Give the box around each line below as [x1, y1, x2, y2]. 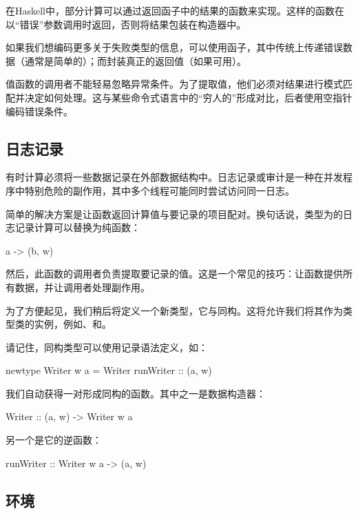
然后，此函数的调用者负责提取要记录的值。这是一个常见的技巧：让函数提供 [6, 266, 343, 281]
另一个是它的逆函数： [6, 433, 102, 447]
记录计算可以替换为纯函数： [14, 220, 140, 235]
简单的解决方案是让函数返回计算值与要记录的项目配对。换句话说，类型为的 [6, 206, 343, 221]
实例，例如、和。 [34, 317, 112, 331]
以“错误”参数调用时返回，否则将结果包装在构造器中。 [6, 17, 246, 31]
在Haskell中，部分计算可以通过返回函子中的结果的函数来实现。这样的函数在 [6, 3, 345, 17]
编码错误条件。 [6, 103, 73, 118]
